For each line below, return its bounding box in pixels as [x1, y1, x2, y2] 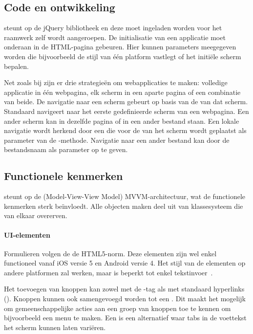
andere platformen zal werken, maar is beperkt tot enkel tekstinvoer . [4, 267, 213, 277]
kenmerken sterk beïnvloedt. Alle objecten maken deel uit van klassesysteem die [4, 200, 243, 211]
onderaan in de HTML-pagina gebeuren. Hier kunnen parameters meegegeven [4, 42, 236, 52]
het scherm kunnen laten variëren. [4, 322, 106, 332]
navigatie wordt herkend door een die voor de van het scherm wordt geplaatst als [4, 125, 247, 135]
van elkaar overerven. [4, 210, 67, 221]
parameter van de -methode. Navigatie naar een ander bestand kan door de [4, 134, 230, 145]
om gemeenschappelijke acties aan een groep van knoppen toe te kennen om [4, 303, 231, 313]
